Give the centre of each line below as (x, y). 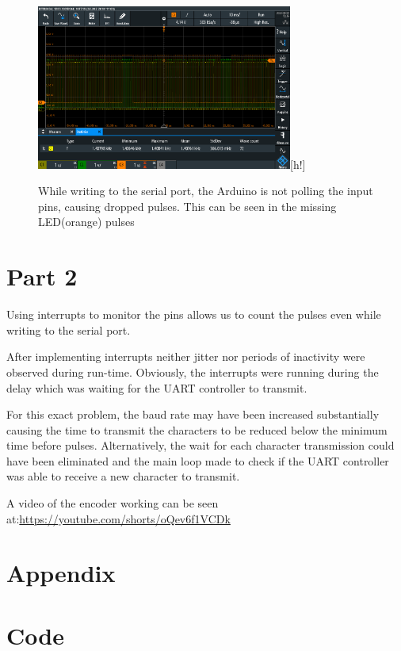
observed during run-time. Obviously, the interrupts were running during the (193, 371)
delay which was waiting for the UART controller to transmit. (157, 387)
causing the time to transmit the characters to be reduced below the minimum (197, 429)
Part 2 (42, 276)
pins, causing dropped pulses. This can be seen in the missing (187, 206)
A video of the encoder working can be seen (113, 503)
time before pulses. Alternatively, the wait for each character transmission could (200, 445)
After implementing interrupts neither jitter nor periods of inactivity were (186, 356)
